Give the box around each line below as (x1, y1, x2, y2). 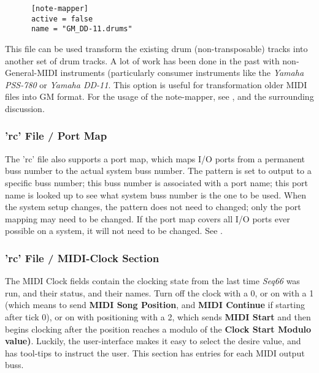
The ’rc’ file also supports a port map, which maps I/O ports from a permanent (5, 152, 306, 165)
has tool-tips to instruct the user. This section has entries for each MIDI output (5, 346, 305, 359)
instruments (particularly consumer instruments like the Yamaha (60, 66, 304, 79)
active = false (31, 14, 93, 23)
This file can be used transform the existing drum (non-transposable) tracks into (5, 42, 308, 55)
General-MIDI (5, 66, 58, 79)
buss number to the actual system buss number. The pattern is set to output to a (5, 164, 312, 177)
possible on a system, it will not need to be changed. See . (5, 224, 223, 237)
